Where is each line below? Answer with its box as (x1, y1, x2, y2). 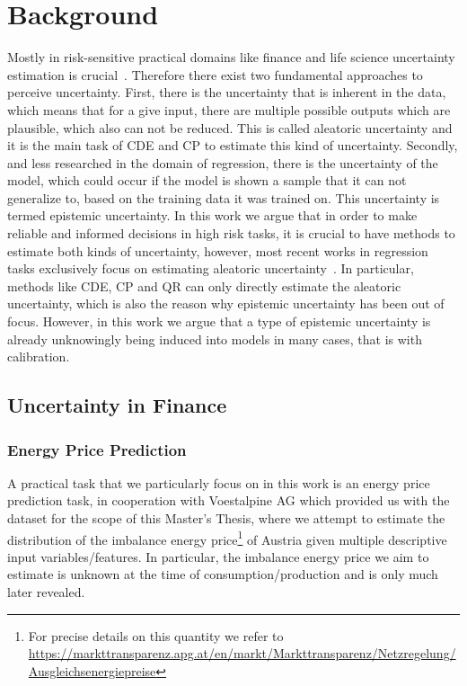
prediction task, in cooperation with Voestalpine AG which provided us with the (7, 491, 450, 510)
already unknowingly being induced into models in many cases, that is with (7, 329, 422, 348)
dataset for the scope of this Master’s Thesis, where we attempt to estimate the (7, 509, 445, 527)
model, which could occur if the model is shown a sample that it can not (7, 171, 407, 190)
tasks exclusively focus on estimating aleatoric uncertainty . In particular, (7, 259, 414, 278)
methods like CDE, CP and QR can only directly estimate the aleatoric (7, 276, 401, 295)
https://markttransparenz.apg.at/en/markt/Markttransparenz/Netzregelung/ (28, 644, 456, 663)
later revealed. (7, 583, 85, 601)
